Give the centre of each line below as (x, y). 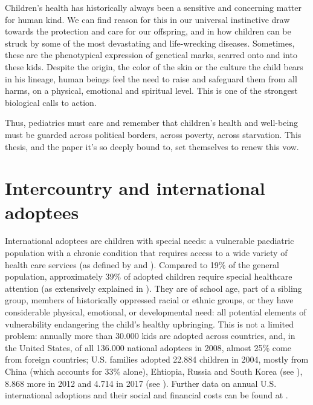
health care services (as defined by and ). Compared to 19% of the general (142, 264)
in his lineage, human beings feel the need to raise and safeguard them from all (151, 78)
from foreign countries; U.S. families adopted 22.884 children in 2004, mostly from (157, 359)
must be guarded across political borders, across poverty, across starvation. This (153, 134)
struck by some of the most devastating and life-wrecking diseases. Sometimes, (150, 43)
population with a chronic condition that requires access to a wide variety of (146, 253)
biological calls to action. (51, 102)
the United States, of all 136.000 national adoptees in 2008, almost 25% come (148, 347)
